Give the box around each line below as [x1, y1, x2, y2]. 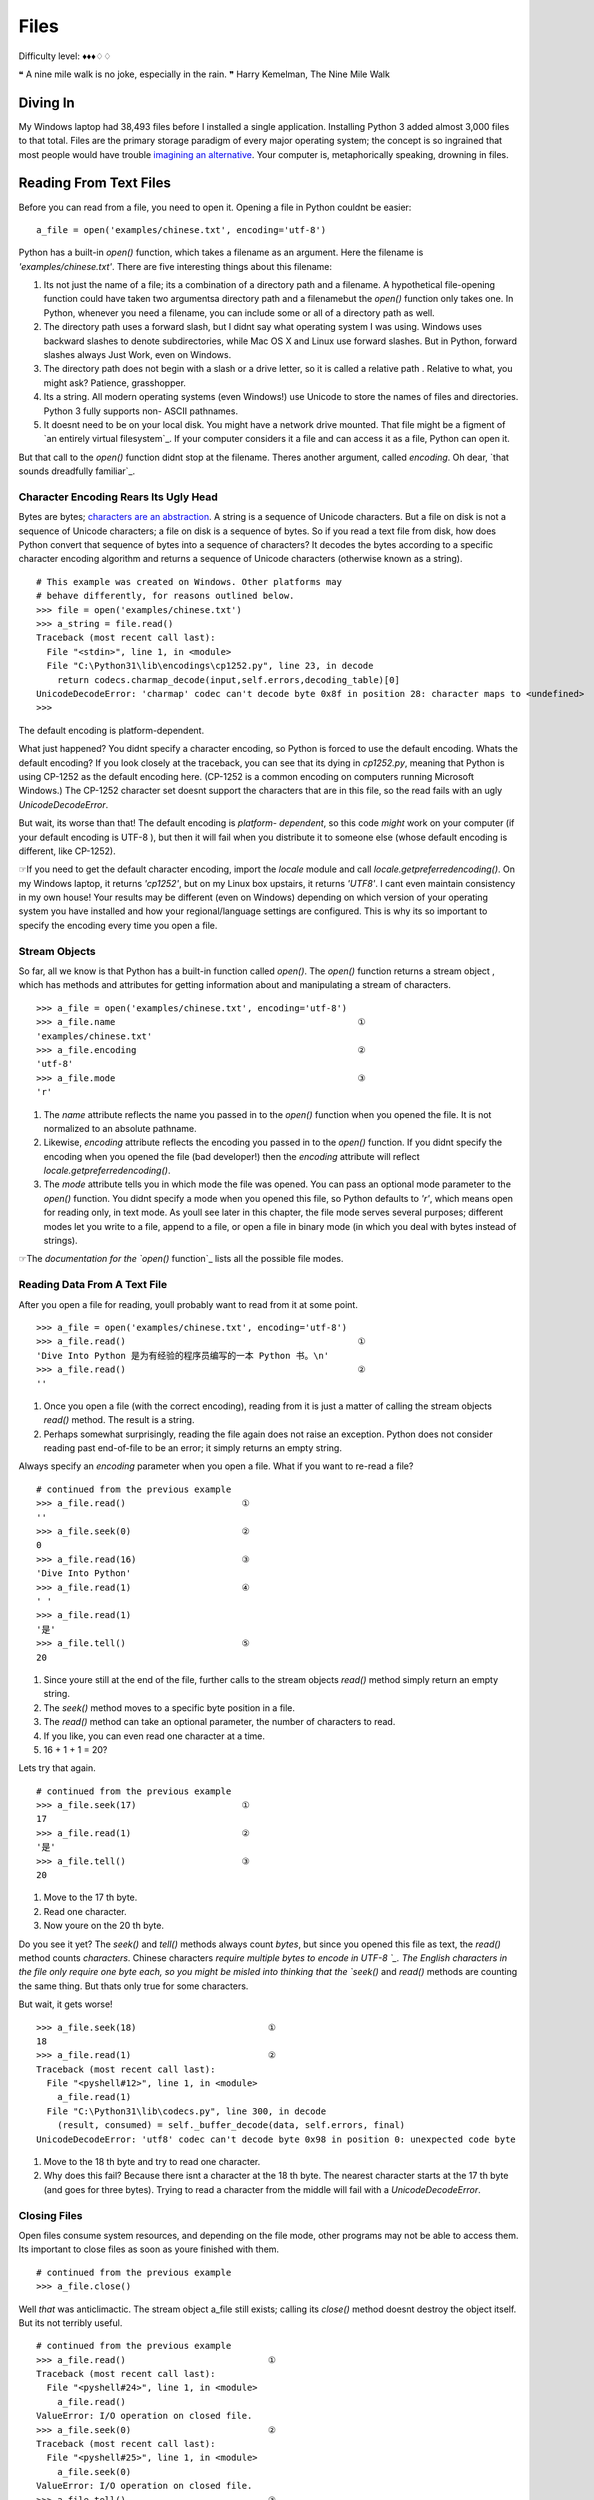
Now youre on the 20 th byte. [43, 1920, 165, 1932]
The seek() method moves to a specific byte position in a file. [43, 1701, 295, 1714]
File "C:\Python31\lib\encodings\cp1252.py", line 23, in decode [46, 660, 374, 672]
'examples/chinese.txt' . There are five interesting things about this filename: [18, 260, 332, 272]
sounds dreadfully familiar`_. [18, 465, 136, 477]
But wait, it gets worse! [18, 1998, 114, 2010]
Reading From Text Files [18, 175, 172, 192]
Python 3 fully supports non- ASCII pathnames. [43, 405, 239, 417]
